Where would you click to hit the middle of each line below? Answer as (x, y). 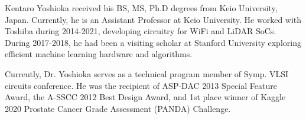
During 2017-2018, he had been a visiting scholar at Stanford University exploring (153, 42)
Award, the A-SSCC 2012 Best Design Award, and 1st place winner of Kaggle (145, 97)
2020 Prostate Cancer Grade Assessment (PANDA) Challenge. (118, 108)
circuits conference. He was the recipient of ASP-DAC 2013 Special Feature (141, 85)
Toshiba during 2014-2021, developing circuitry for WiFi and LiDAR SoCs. (141, 31)
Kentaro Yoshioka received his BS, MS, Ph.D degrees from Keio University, (141, 8)
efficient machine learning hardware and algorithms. (99, 54)
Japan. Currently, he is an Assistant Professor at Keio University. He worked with (153, 19)
